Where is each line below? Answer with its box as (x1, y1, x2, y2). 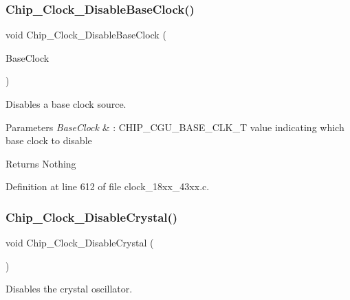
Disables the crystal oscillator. (6, 281, 133, 296)
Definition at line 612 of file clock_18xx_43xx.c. (6, 179, 210, 194)
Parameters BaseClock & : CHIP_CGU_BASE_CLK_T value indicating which (6, 119, 344, 134)
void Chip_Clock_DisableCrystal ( (6, 235, 154, 250)
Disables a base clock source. (6, 97, 127, 111)
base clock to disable (6, 133, 92, 148)
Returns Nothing (6, 156, 76, 170)
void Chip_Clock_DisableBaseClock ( (6, 27, 166, 42)
